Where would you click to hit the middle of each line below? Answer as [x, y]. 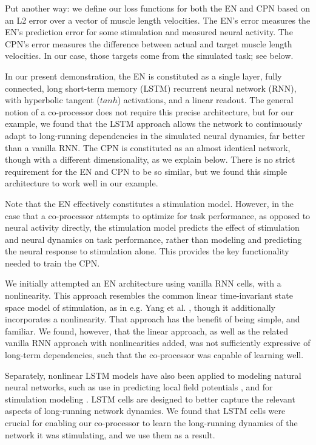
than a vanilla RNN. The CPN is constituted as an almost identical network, [148, 147]
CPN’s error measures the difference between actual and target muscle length [149, 43]
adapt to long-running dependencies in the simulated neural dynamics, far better [155, 135]
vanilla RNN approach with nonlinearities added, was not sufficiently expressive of [158, 343]
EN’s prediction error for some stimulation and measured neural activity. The [149, 32]
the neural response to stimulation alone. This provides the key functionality [147, 251]
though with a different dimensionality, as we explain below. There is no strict [150, 159]
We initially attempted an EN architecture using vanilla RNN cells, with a [143, 283]
